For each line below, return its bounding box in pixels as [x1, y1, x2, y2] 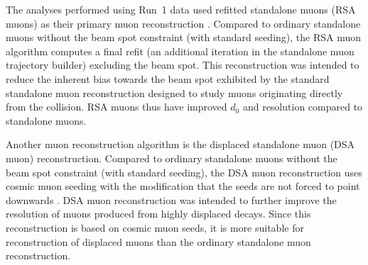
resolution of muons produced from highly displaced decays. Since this [6, 206, 311, 221]
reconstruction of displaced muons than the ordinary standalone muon [6, 234, 311, 249]
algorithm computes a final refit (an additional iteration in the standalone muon [6, 43, 355, 58]
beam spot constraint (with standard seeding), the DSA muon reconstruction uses [6, 164, 362, 179]
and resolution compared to [242, 99, 363, 114]
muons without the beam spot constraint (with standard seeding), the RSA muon [6, 30, 362, 45]
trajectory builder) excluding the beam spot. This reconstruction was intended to [6, 57, 359, 72]
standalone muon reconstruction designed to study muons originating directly [6, 85, 343, 100]
